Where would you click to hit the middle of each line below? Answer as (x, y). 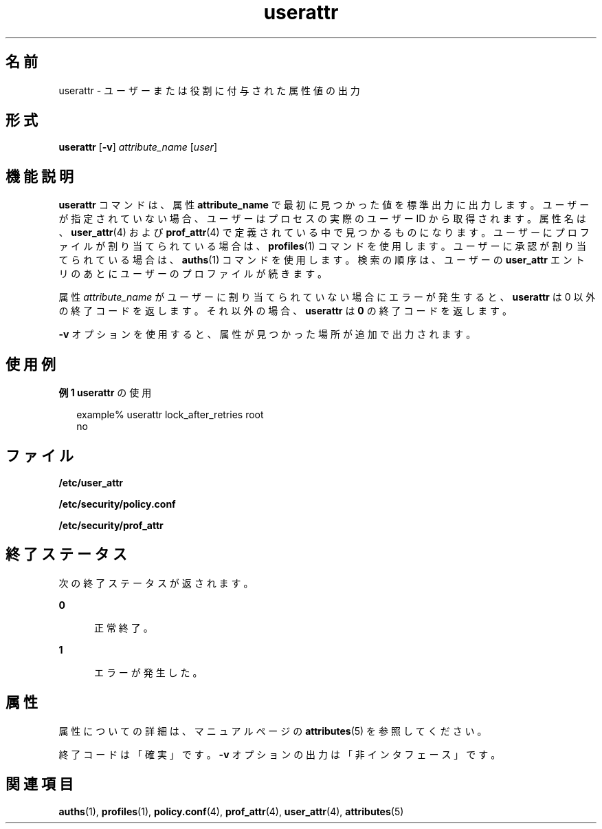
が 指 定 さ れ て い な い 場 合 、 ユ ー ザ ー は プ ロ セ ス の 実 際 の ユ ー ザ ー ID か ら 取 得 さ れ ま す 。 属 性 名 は (322, 219)
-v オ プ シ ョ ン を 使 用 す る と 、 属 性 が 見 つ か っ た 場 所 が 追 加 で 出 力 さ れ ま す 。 (267, 334)
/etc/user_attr (91, 482)
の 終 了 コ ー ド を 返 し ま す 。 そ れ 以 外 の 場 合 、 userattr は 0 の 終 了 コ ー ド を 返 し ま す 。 (286, 311)
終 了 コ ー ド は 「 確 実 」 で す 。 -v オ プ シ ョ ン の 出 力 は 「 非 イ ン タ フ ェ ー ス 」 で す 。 (280, 754)
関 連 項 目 (40, 784)
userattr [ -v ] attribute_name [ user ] (138, 147)
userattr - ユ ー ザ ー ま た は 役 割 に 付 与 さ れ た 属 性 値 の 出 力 (209, 90)
